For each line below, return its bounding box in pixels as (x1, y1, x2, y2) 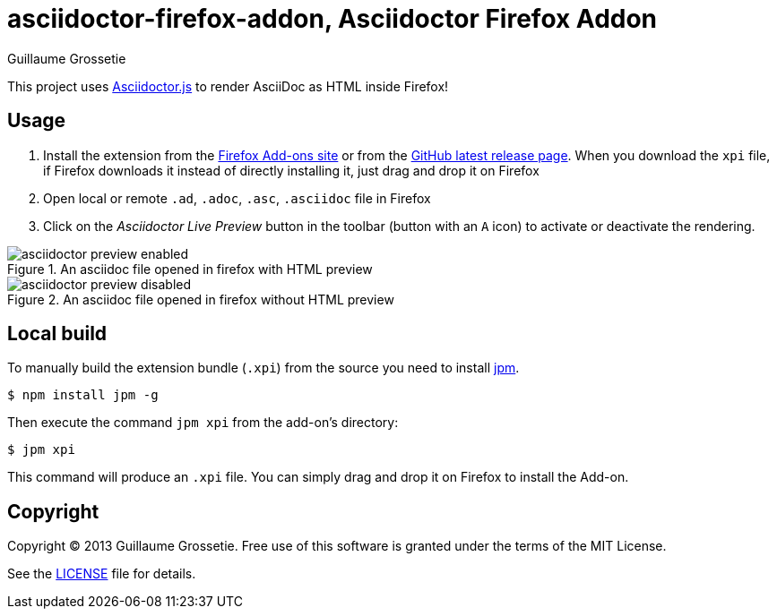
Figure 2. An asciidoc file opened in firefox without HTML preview (7, 291, 394, 307)
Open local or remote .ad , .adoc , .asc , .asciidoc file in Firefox (43, 190, 431, 206)
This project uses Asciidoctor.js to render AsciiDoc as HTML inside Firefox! (7, 78, 449, 94)
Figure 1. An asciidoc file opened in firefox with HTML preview (7, 261, 373, 277)
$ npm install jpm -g (7, 388, 159, 403)
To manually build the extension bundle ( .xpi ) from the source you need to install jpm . (7, 360, 520, 376)
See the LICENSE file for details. (7, 566, 196, 582)
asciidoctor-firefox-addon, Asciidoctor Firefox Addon (7, 4, 658, 34)
